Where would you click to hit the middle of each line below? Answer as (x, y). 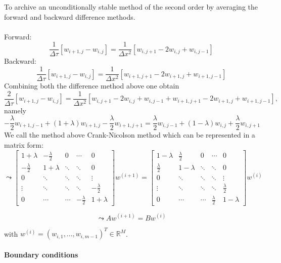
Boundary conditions (41, 254)
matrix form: (24, 145)
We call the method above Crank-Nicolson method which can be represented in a (130, 135)
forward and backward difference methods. (70, 16)
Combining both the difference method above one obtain (92, 86)
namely (15, 110)
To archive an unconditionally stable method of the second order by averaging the (131, 7)
